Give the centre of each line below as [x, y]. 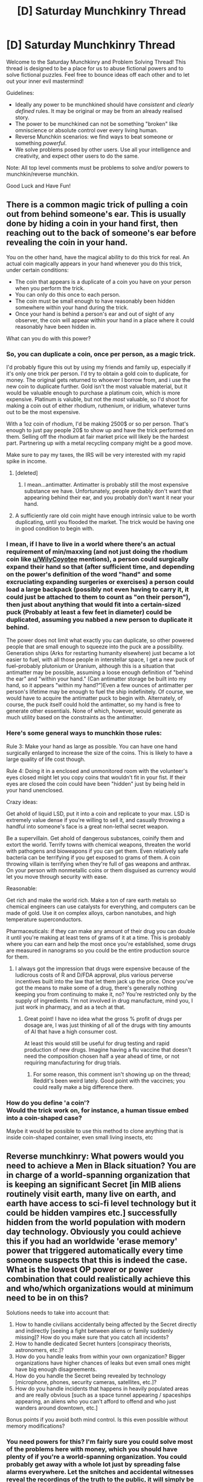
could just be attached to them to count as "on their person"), [98, 597]
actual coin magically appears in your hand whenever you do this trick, [94, 264]
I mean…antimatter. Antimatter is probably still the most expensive [106, 485]
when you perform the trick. [50, 288]
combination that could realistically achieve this [98, 1279]
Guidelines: [20, 92]
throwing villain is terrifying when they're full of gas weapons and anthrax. [98, 864]
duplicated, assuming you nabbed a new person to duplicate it [99, 620]
